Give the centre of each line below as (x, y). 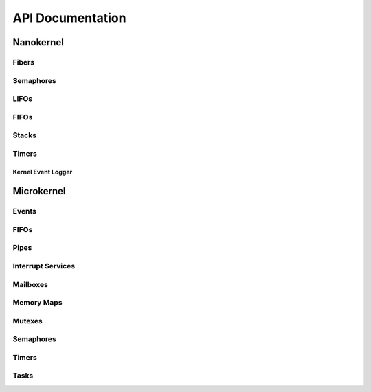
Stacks (25, 135)
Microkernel (39, 191)
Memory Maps (37, 303)
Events (25, 211)
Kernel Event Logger (43, 172)
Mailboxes (30, 284)
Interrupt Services (44, 266)
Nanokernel (38, 42)
